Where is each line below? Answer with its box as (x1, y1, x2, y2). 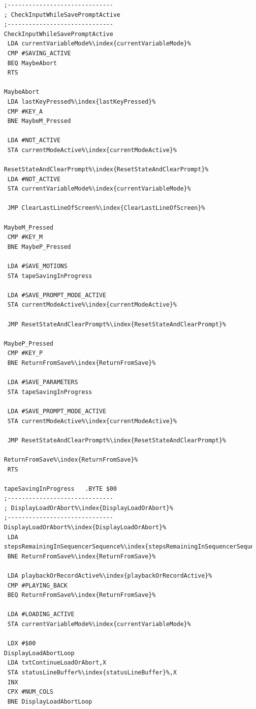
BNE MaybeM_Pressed (7, 118, 71, 125)
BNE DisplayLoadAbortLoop (7, 698, 92, 705)
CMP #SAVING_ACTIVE (7, 49, 71, 57)
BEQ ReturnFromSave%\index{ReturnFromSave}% (7, 591, 156, 599)
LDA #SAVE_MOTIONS (7, 263, 67, 270)
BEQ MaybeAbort (7, 59, 57, 67)
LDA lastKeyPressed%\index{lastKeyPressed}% (7, 98, 156, 105)
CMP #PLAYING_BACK (7, 582, 67, 589)
